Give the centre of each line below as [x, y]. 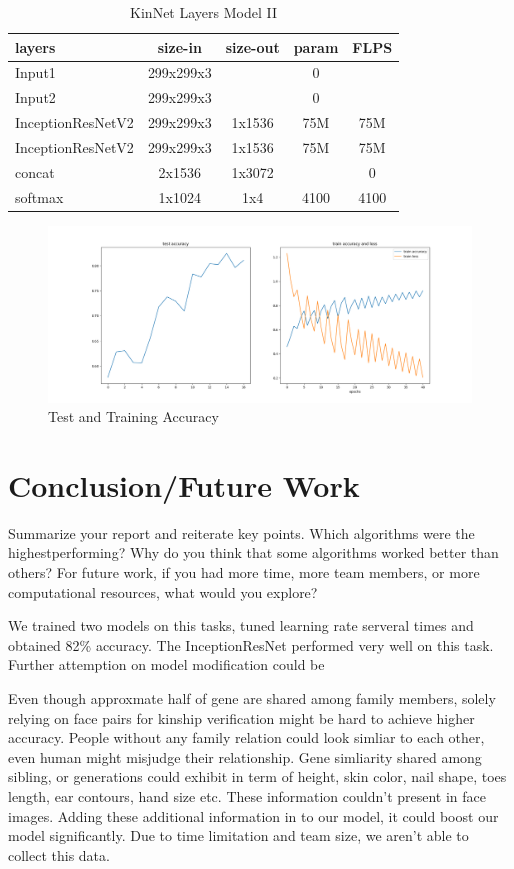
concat [35, 171]
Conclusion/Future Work [184, 484]
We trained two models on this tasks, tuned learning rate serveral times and [241, 625]
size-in [179, 46]
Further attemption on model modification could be [166, 664]
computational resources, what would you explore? [163, 591]
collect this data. [59, 854]
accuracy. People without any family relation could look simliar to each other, [246, 737]
